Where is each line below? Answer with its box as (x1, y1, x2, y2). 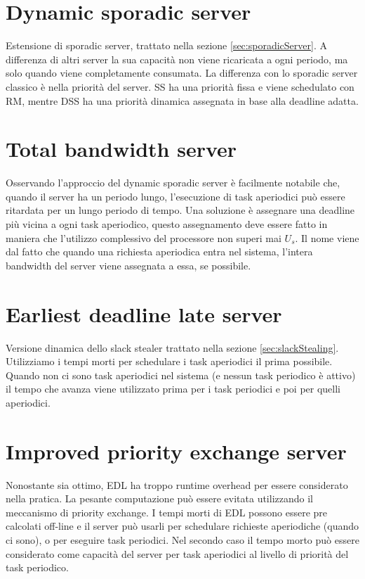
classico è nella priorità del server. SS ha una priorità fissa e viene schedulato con (6, 79, 354, 94)
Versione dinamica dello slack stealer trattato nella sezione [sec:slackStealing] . (6, 340, 339, 355)
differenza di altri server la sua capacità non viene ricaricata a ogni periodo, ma (6, 51, 348, 66)
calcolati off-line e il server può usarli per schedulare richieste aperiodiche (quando (6, 518, 359, 533)
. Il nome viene (295, 230, 359, 245)
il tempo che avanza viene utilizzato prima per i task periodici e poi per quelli (6, 381, 341, 396)
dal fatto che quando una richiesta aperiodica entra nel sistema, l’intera (6, 244, 313, 259)
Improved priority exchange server (6, 436, 347, 465)
